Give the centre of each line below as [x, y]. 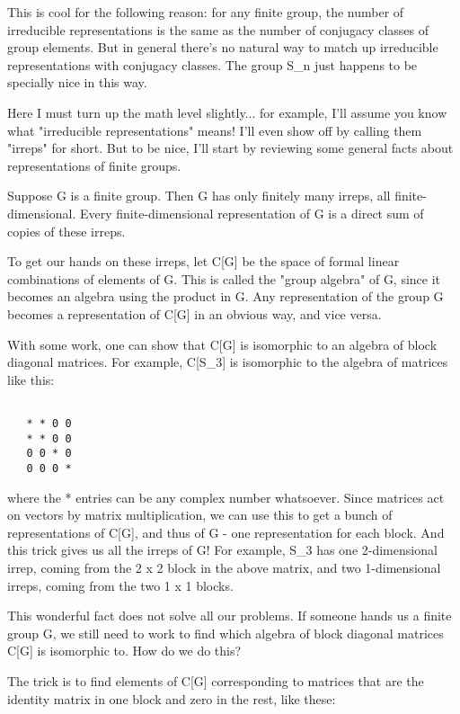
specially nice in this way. [77, 82]
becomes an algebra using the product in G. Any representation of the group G [226, 296]
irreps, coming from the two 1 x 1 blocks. [120, 585]
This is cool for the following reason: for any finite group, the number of [206, 12]
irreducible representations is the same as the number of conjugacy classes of [218, 29]
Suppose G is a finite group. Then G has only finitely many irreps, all [199, 196]
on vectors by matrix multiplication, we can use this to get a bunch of [200, 515]
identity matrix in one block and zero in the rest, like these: [172, 698]
